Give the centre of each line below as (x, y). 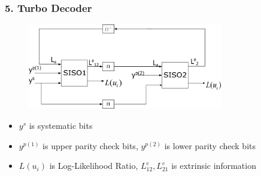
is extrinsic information (214, 166)
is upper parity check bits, (90, 145)
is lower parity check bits (210, 145)
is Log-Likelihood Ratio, (94, 166)
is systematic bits (61, 125)
